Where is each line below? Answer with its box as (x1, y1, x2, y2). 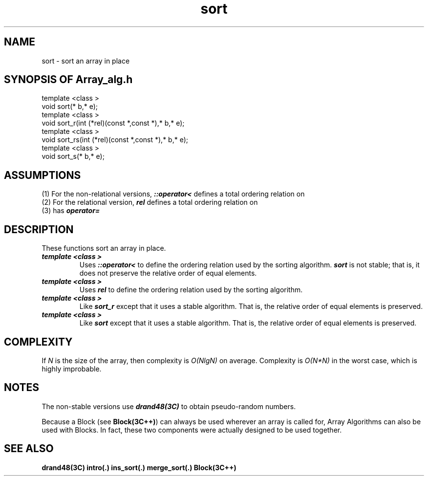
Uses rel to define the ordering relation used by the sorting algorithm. (79, 285, 303, 294)
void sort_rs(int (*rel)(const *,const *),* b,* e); (42, 135, 188, 144)
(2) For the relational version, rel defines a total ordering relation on (42, 198, 258, 207)
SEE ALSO (4, 442, 54, 455)
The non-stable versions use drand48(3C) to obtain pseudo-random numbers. (42, 402, 296, 411)
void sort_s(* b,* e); (42, 152, 105, 161)
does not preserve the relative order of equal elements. (79, 269, 257, 278)
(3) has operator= (42, 206, 100, 215)
